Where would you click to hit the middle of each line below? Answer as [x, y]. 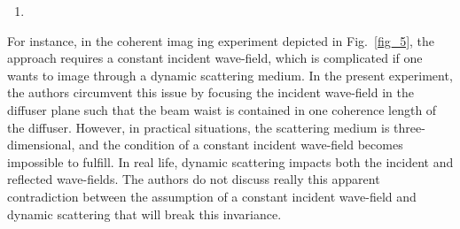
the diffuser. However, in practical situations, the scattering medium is [199, 127]
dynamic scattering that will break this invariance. [144, 214]
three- [409, 127]
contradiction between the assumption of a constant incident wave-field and [212, 196]
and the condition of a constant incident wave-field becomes [241, 145]
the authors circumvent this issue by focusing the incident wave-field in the [211, 92]
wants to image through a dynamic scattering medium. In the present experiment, [230, 75]
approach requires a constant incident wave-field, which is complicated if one [215, 58]
